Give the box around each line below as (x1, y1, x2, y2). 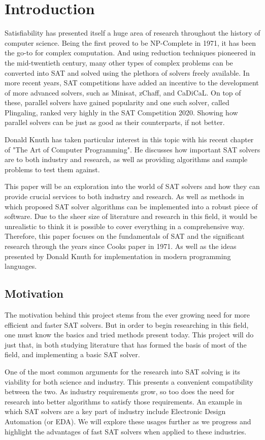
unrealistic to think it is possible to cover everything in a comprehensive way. (5, 221, 245, 231)
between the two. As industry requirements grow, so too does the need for (5, 386, 235, 397)
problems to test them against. (5, 164, 100, 174)
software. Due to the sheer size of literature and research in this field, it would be (5, 211, 257, 222)
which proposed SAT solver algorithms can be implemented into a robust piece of (5, 201, 258, 211)
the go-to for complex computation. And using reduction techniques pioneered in (5, 47, 256, 58)
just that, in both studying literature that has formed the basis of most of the (5, 339, 247, 350)
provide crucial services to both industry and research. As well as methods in (5, 191, 244, 202)
